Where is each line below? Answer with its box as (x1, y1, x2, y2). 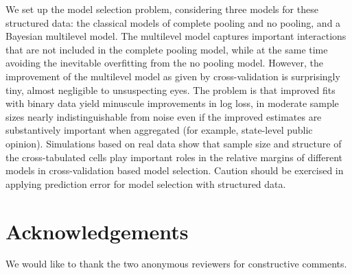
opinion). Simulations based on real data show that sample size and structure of (5, 136, 342, 150)
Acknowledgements (5, 217, 189, 245)
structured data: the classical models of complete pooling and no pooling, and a (5, 15, 341, 29)
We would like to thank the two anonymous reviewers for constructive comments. (5, 256, 347, 271)
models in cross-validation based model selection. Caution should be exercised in (5, 163, 344, 178)
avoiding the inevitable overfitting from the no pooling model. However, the (5, 56, 323, 70)
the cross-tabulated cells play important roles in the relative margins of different (5, 150, 342, 164)
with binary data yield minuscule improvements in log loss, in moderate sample (5, 96, 339, 110)
